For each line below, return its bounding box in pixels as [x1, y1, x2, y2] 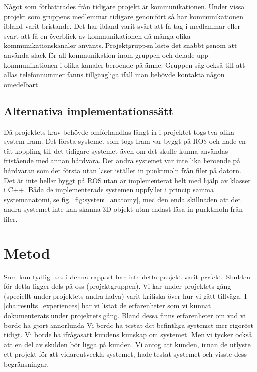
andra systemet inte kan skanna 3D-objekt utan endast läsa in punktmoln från [4, 204, 243, 214]
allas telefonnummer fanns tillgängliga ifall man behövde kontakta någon [4, 69, 225, 80]
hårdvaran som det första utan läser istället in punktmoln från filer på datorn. [4, 165, 241, 175]
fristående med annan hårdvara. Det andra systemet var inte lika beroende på [4, 155, 241, 166]
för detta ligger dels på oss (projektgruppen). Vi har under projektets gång [4, 281, 231, 291]
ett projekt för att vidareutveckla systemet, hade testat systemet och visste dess [4, 349, 247, 359]
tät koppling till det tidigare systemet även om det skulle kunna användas [4, 145, 228, 156]
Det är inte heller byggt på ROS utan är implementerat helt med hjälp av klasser [4, 175, 251, 185]
